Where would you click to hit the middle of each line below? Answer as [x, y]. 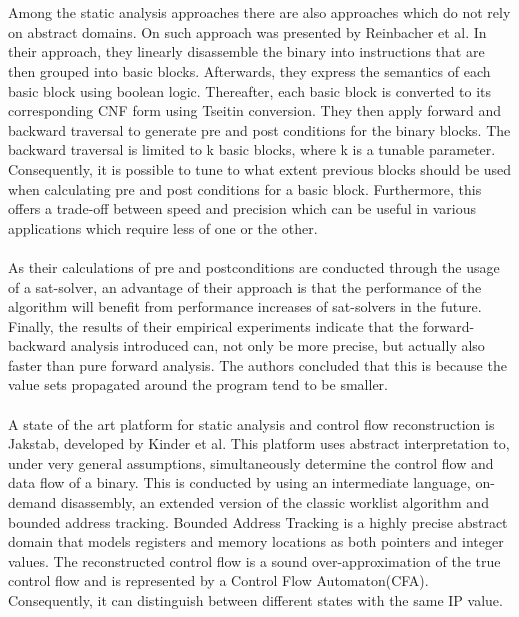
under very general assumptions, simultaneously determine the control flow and [251, 462]
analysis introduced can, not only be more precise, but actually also [277, 345]
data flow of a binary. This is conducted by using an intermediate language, [239, 482]
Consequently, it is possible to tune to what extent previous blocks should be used [260, 168]
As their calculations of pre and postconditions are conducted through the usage [254, 266]
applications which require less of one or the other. [163, 227]
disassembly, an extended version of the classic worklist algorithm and [274, 502]
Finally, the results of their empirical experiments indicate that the [213, 325]
